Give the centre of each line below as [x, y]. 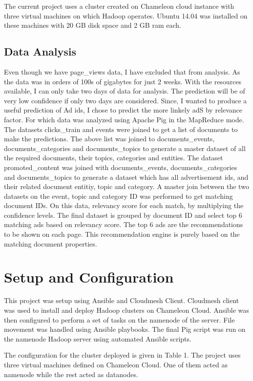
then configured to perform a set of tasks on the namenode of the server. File [119, 319]
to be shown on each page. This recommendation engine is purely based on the [122, 234]
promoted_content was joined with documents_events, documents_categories [121, 167]
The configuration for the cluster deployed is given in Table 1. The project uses [122, 355]
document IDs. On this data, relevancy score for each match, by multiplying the [124, 205]
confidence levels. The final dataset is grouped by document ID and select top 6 [123, 215]
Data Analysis [40, 51]
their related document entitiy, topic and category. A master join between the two [126, 186]
